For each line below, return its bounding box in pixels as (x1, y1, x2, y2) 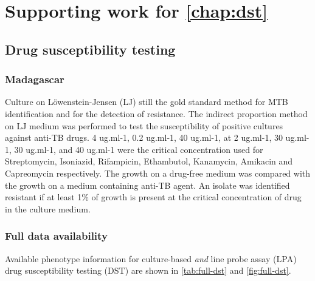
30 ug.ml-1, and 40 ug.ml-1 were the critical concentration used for (14, 143, 263, 155)
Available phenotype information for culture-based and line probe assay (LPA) (5, 252, 297, 265)
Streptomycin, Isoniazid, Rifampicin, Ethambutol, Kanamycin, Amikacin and (5, 155, 293, 168)
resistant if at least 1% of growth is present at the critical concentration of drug (5, 191, 302, 203)
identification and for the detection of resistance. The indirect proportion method (5, 107, 308, 120)
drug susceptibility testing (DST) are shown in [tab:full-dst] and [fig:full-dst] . (5, 264, 291, 277)
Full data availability (5, 228, 108, 243)
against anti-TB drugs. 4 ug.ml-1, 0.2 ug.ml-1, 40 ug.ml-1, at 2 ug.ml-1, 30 (5, 131, 283, 144)
